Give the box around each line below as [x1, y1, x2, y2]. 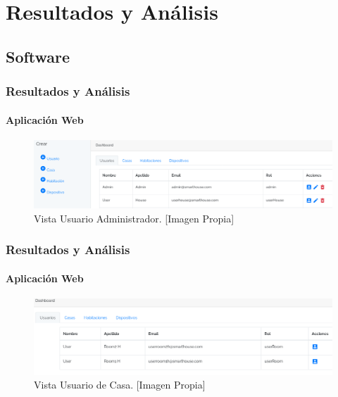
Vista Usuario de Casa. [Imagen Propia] [34, 377, 206, 392]
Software [6, 45, 70, 67]
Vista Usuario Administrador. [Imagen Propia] [34, 210, 234, 225]
